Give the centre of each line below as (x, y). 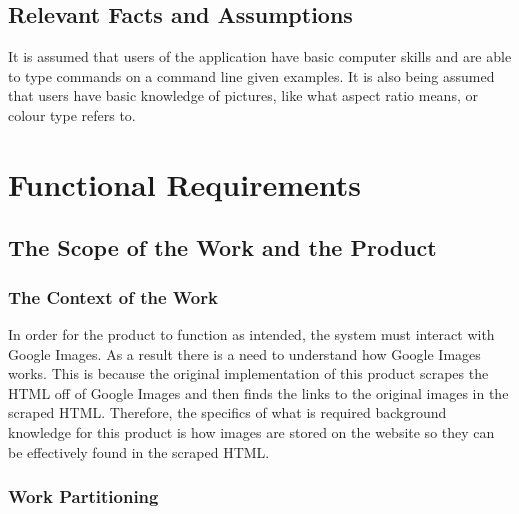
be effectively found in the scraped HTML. (139, 451)
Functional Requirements (184, 183)
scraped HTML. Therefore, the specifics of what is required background (227, 412)
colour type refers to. (72, 114)
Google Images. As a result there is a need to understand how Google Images (244, 353)
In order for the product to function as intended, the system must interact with (251, 333)
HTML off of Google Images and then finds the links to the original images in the (258, 392)
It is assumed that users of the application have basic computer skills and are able (260, 56)
